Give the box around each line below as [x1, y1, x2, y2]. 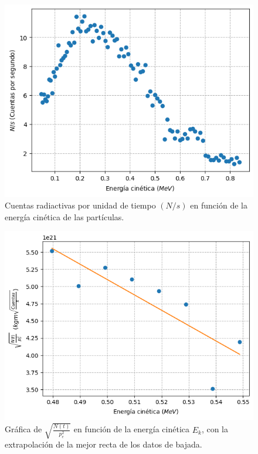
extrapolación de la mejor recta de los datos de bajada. [5, 438, 202, 450]
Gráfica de [5, 423, 42, 435]
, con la [201, 423, 229, 435]
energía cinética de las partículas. [5, 210, 124, 223]
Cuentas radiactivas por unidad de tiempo [5, 199, 156, 211]
